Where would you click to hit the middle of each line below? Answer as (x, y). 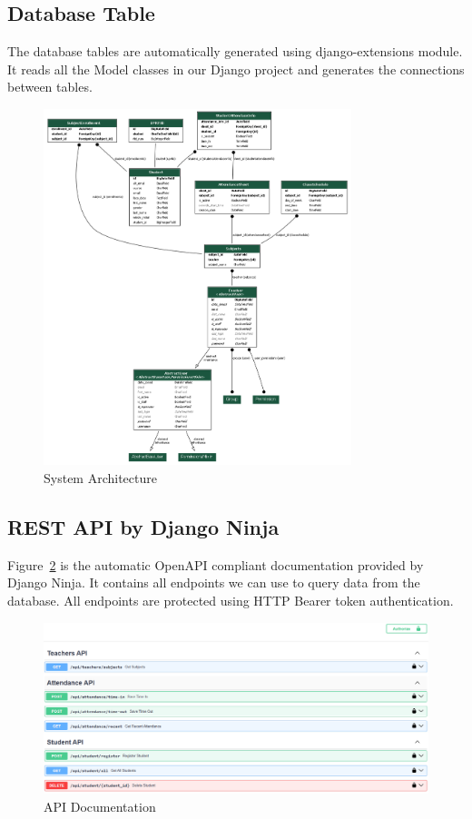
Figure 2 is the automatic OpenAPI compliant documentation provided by (216, 564)
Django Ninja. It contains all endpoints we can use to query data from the (214, 582)
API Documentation (100, 806)
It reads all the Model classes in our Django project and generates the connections (236, 69)
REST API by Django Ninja (143, 527)
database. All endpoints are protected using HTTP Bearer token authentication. (231, 601)
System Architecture (100, 478)
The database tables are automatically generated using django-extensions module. (235, 51)
